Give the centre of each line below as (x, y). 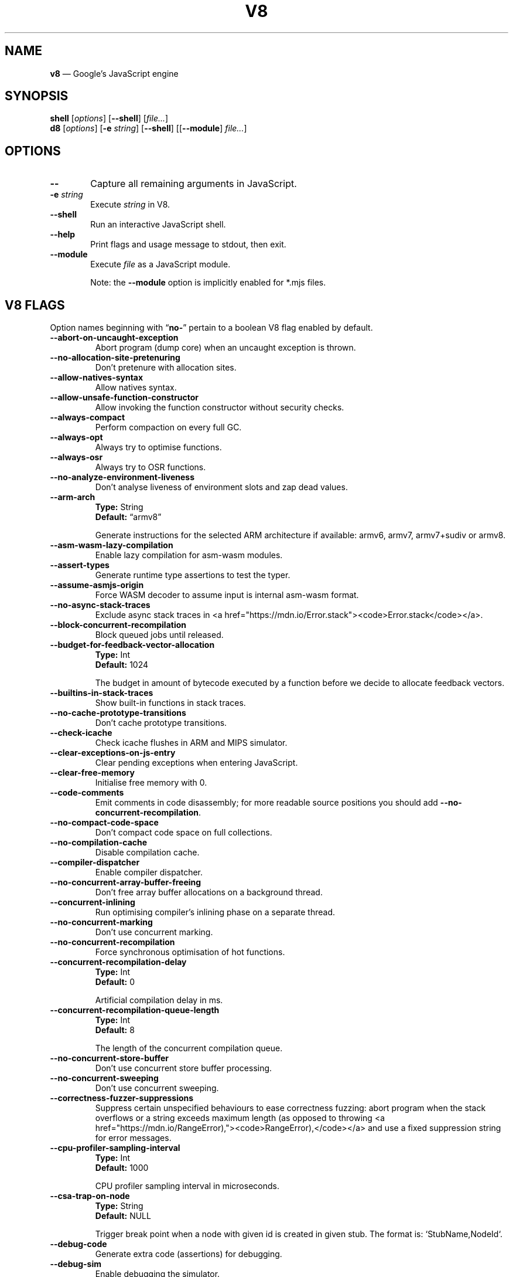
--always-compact (88, 417)
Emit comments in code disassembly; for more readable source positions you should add (266, 803)
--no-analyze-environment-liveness (122, 477)
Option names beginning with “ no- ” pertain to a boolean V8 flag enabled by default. (211, 328)
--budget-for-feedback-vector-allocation (132, 645)
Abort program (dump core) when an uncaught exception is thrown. (225, 348)
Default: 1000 (122, 1168)
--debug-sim (76, 1264)
